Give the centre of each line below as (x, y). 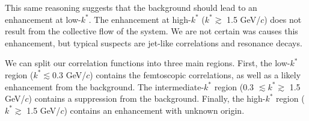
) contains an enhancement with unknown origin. (154, 110)
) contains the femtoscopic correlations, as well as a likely (195, 74)
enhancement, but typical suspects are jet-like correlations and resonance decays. (154, 42)
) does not (283, 19)
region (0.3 (234, 86)
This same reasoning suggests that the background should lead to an (131, 7)
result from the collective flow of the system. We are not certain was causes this (151, 31)
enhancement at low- (43, 19)
